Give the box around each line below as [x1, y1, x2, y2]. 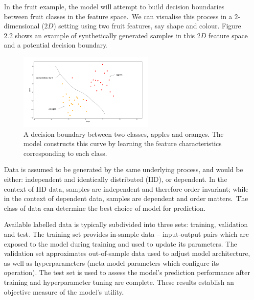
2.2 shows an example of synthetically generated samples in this [4, 30, 195, 40]
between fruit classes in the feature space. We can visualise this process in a [4, 11, 232, 21]
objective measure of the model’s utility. [4, 286, 124, 297]
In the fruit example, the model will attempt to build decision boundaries [4, 1, 225, 11]
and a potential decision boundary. [4, 40, 108, 50]
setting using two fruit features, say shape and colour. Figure [58, 21, 241, 31]
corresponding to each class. [23, 148, 107, 158]
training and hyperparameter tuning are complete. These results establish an [4, 276, 234, 287]
